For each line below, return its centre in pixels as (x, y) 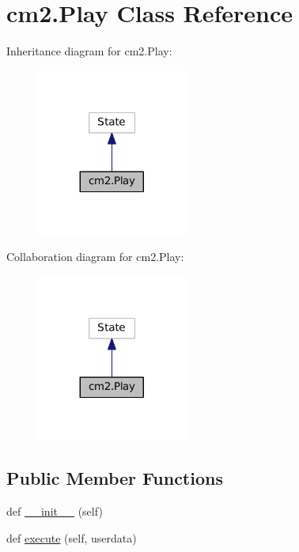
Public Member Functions (115, 478)
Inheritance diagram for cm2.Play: (89, 51)
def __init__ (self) (55, 511)
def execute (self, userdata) (72, 537)
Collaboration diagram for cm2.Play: (95, 257)
